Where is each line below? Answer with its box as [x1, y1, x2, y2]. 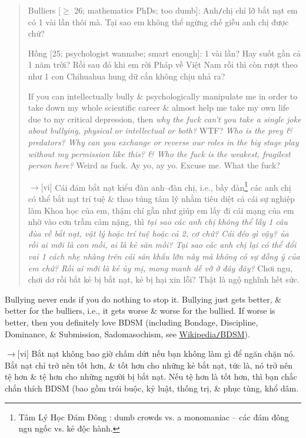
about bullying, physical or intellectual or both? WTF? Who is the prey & [28, 124, 292, 137]
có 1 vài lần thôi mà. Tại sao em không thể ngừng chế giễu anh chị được [28, 15, 289, 28]
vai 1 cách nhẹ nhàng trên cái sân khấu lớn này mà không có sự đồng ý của [28, 250, 300, 262]
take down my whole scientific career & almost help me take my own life [28, 101, 290, 114]
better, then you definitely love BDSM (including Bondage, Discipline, [5, 316, 258, 328]
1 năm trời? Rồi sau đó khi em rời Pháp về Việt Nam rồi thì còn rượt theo [28, 58, 298, 71]
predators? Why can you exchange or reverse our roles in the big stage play [28, 136, 299, 148]
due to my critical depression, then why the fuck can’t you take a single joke [28, 112, 301, 125]
